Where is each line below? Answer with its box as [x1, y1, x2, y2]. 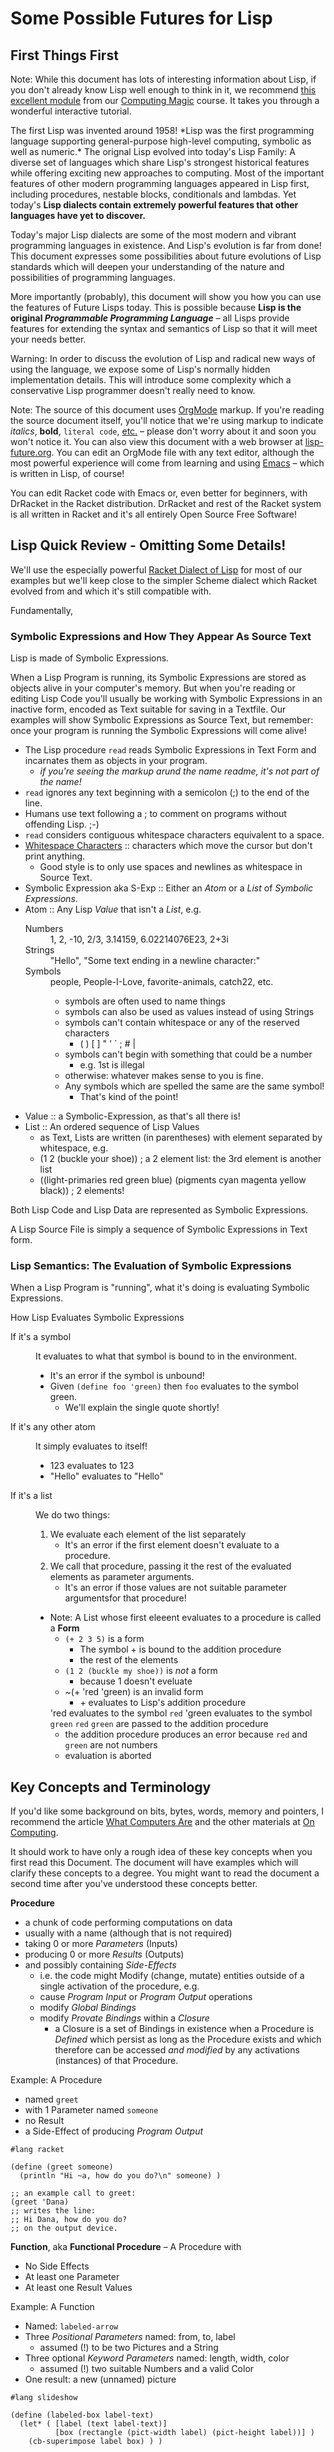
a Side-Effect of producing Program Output [24, 2125, 204, 2137]
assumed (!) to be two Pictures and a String [39, 2342, 219, 2354]
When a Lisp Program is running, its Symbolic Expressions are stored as [10, 672, 307, 684]
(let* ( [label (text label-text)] [19, 2419, 168, 2429]
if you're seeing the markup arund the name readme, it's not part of [39, 765, 320, 777]
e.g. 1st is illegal [79, 1059, 145, 1071]
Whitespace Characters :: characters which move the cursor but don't [24, 840, 313, 852]
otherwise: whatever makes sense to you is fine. [64, 1070, 264, 1082]
